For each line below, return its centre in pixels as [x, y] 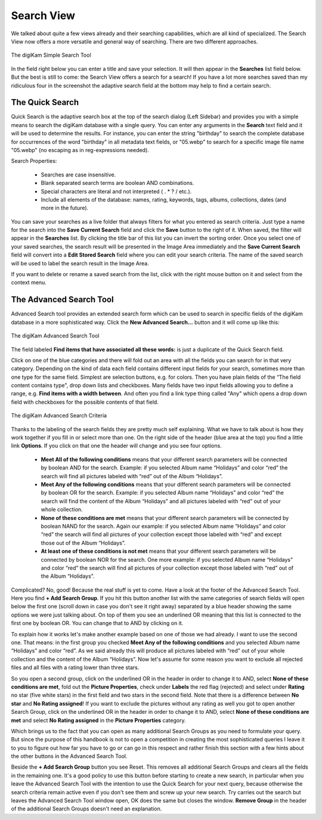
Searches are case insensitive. [78, 174]
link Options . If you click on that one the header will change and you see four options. [116, 446]
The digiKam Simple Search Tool [51, 55]
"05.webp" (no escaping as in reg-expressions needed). [80, 150]
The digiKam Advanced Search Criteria [59, 416]
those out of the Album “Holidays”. [83, 543]
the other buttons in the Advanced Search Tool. [69, 756]
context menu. [29, 283]
